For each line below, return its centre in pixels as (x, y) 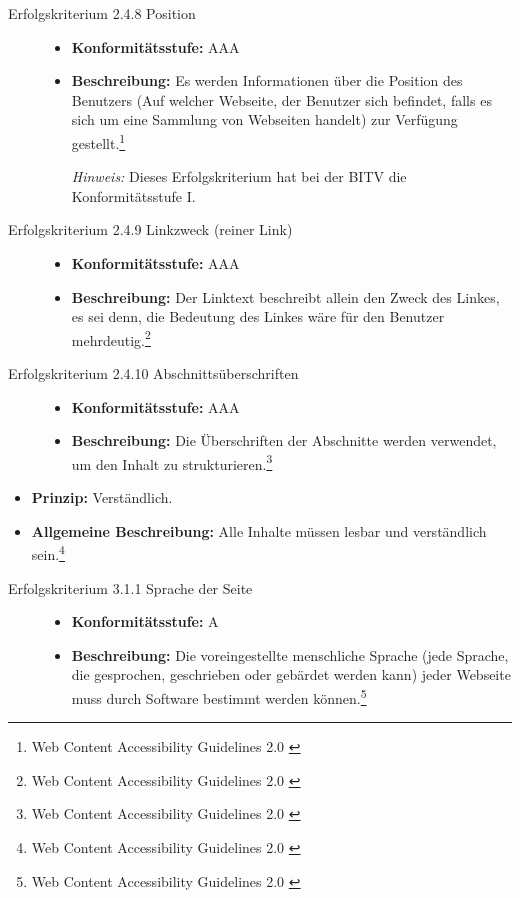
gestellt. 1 (98, 141)
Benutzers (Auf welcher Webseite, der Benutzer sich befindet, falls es (281, 99)
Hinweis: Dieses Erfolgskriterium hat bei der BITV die (239, 176)
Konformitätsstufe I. (133, 195)
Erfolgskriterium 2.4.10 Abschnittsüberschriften (153, 373)
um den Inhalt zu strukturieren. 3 (172, 462)
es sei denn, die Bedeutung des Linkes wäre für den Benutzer (258, 316)
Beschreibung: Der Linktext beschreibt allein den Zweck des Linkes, (285, 296)
